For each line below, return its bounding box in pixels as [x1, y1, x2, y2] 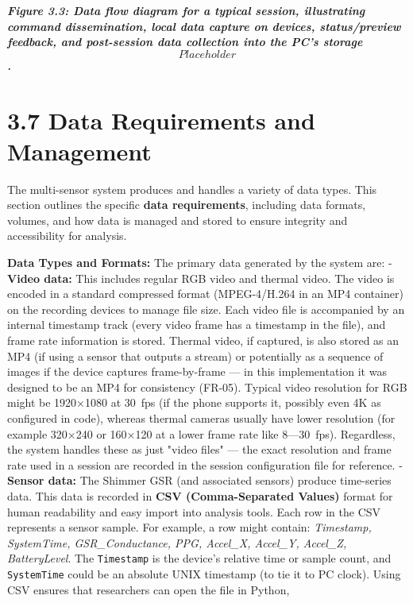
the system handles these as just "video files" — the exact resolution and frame [7, 441, 392, 458]
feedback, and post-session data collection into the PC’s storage [7, 33, 363, 50]
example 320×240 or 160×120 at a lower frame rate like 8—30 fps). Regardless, [7, 425, 396, 442]
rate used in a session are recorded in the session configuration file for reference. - [7, 456, 403, 473]
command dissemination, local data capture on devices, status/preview [7, 17, 401, 34]
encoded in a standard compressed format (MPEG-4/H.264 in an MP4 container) [7, 285, 403, 302]
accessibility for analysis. [7, 227, 127, 244]
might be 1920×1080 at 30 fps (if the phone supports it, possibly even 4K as [7, 394, 381, 411]
